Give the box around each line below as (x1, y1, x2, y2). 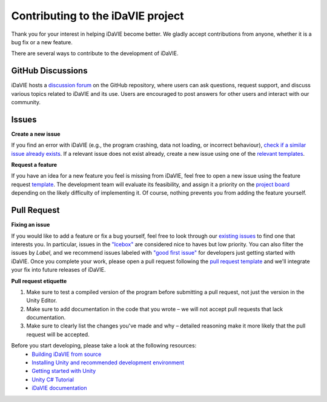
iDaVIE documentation (31, 384, 87, 392)
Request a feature (11, 161, 58, 169)
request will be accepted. (26, 330, 90, 338)
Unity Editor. (26, 297, 58, 304)
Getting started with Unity (31, 367, 96, 375)
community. (11, 99, 41, 106)
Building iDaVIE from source (31, 350, 102, 358)
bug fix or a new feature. (11, 38, 73, 45)
